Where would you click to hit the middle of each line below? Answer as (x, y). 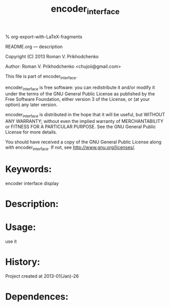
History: (23, 262)
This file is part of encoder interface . (41, 77)
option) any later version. (31, 105)
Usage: (21, 227)
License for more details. (31, 132)
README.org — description (34, 46)
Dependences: (37, 297)
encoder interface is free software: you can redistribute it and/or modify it (80, 88)
